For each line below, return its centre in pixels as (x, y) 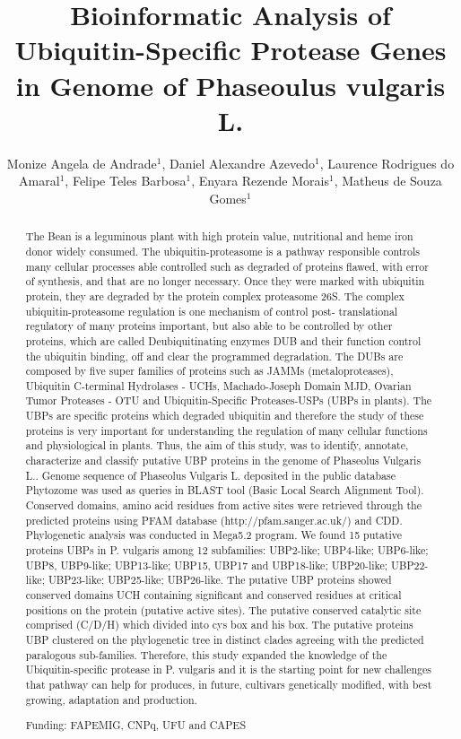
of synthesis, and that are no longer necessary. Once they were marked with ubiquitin (225, 281)
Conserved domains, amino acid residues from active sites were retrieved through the (223, 505)
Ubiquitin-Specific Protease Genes (230, 50)
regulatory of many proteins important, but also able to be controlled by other (209, 326)
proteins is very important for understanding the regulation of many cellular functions (226, 430)
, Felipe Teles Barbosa (126, 181)
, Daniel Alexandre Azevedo (238, 163)
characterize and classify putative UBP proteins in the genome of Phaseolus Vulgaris (223, 461)
